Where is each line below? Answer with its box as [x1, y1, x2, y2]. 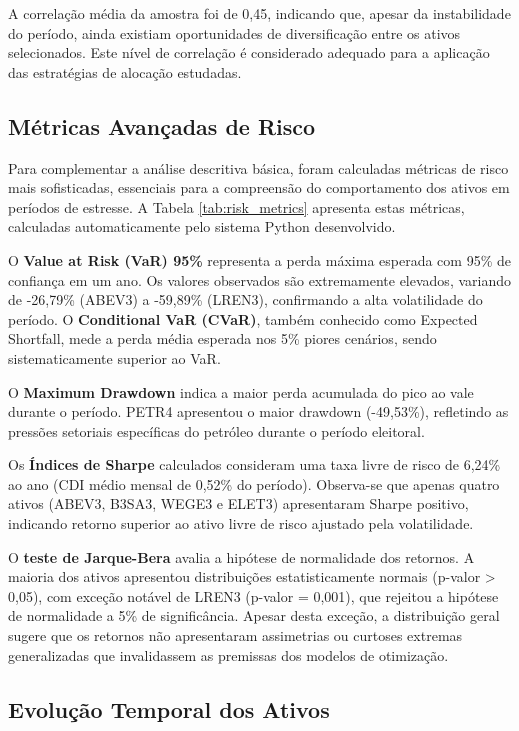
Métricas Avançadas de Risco [8, 110, 316, 141]
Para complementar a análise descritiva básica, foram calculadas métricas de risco [8, 157, 509, 178]
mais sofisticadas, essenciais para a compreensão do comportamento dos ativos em [8, 177, 510, 198]
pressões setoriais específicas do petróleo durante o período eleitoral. [8, 420, 425, 441]
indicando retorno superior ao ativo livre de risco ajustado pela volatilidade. [8, 513, 474, 534]
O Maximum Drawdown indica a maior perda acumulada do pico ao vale [8, 381, 474, 402]
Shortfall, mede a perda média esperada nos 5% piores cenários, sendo [8, 328, 437, 349]
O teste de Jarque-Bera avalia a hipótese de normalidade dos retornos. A [8, 546, 475, 567]
